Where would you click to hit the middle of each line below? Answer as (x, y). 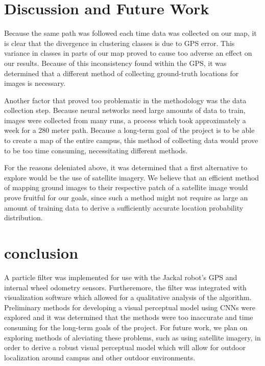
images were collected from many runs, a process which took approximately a (125, 120)
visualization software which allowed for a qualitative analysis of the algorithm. (128, 297)
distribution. (23, 218)
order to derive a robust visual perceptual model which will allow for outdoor (125, 347)
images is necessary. (35, 83)
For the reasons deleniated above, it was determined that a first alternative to (126, 167)
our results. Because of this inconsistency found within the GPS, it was (115, 63)
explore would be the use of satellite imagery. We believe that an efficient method (132, 177)
